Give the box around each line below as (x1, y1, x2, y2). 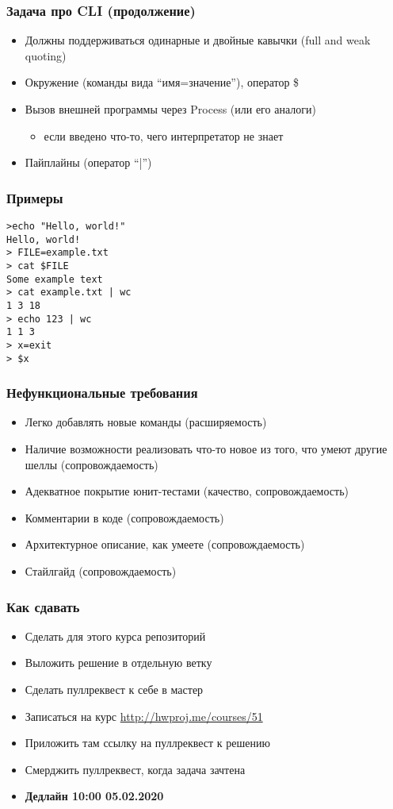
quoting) (25, 47, 67, 64)
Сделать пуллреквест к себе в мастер (25, 681, 204, 697)
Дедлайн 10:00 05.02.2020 (25, 788, 164, 804)
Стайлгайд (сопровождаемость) (25, 563, 177, 579)
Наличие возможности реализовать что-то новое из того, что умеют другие (25, 441, 387, 457)
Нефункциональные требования (6, 383, 198, 403)
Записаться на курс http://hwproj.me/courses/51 (25, 707, 263, 724)
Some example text (6, 273, 103, 285)
